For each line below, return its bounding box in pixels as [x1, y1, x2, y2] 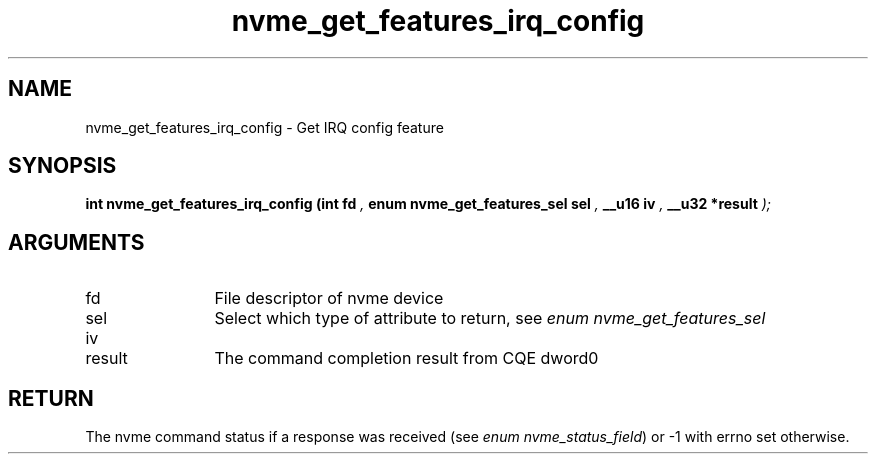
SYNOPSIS [8, 153, 117, 179]
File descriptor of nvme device [214, 288, 444, 309]
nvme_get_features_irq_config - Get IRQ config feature [85, 118, 444, 136]
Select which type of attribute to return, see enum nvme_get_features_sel [214, 308, 766, 329]
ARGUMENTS [8, 229, 145, 255]
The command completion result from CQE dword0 [214, 348, 599, 369]
